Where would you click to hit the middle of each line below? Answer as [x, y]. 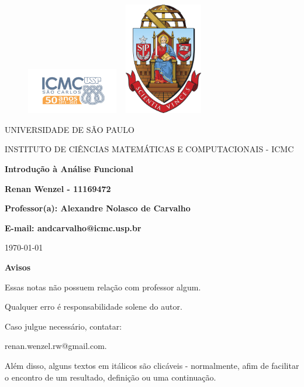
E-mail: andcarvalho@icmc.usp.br [73, 227]
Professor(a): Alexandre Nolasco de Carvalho [98, 208]
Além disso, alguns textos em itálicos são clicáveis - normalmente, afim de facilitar [152, 365]
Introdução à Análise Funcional [69, 168]
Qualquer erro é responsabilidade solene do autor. [94, 306]
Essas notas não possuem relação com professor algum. [103, 287]
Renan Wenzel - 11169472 [58, 188]
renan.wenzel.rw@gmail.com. [56, 346]
